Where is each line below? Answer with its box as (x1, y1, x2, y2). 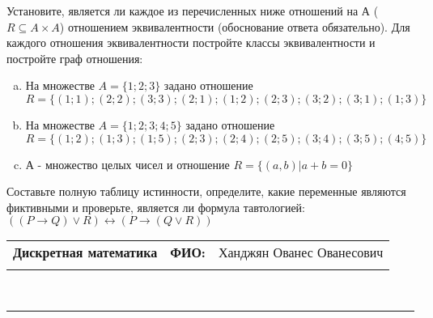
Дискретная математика (13, 243, 158, 262)
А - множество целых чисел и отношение (25, 155, 230, 172)
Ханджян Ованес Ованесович (218, 243, 384, 262)
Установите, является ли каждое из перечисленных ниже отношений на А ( (6, 2, 379, 19)
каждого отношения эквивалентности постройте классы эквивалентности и (6, 34, 376, 51)
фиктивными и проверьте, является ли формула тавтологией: (6, 198, 305, 215)
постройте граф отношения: (6, 49, 143, 66)
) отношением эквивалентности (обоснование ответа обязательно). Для (59, 18, 410, 35)
